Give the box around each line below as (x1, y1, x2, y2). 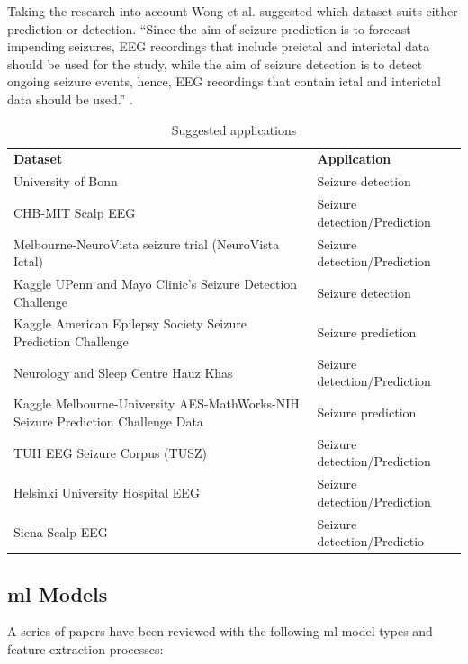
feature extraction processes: (7, 640, 164, 659)
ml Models (7, 579, 108, 607)
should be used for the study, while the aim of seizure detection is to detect (7, 54, 423, 73)
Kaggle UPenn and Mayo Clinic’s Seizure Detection (13, 274, 298, 292)
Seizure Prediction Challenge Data (13, 411, 203, 430)
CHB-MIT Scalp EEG (13, 202, 136, 221)
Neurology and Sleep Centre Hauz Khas (13, 363, 233, 381)
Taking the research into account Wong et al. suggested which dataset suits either (7, 2, 458, 20)
